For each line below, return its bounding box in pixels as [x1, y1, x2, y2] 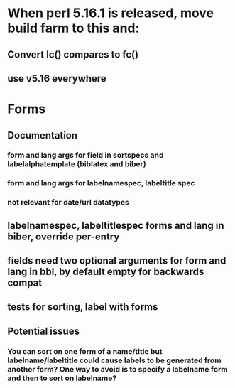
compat [7, 277, 43, 289]
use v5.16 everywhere [7, 72, 106, 85]
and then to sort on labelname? [7, 373, 117, 383]
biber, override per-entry [7, 230, 120, 242]
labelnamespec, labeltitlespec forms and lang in [7, 219, 225, 232]
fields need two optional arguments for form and [7, 254, 226, 267]
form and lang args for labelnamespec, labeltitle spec [7, 178, 195, 188]
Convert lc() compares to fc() [7, 48, 139, 60]
